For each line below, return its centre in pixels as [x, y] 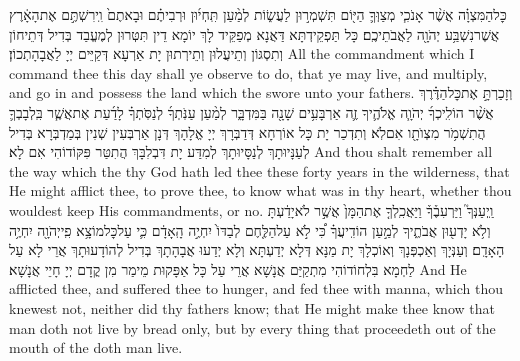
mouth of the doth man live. [96, 347]
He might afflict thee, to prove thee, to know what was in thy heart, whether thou [260, 190]
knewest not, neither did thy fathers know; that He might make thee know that [252, 307]
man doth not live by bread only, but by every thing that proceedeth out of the [252, 327]
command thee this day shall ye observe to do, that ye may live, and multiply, [248, 72]
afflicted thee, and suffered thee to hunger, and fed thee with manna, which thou [256, 288]
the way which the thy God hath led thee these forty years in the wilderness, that [259, 170]
